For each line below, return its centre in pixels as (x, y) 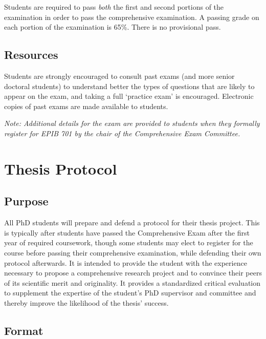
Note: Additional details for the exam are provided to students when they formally (132, 123)
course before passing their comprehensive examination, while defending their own (133, 252)
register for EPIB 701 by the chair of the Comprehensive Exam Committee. (122, 133)
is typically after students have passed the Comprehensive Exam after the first (127, 232)
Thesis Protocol (61, 168)
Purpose (26, 201)
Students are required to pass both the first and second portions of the (114, 7)
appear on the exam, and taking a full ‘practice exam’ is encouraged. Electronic (129, 96)
